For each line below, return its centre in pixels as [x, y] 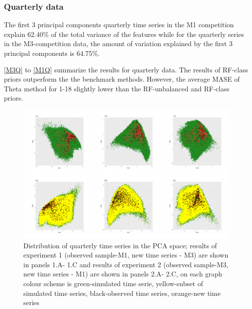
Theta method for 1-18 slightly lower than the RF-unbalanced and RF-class [117, 88]
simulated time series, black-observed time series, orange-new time [122, 293]
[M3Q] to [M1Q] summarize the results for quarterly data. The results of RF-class [126, 69]
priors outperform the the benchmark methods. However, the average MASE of [122, 79]
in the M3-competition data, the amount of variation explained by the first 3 [118, 43]
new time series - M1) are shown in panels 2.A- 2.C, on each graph [123, 274]
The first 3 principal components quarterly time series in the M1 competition [119, 25]
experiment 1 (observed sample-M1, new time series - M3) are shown [126, 255]
